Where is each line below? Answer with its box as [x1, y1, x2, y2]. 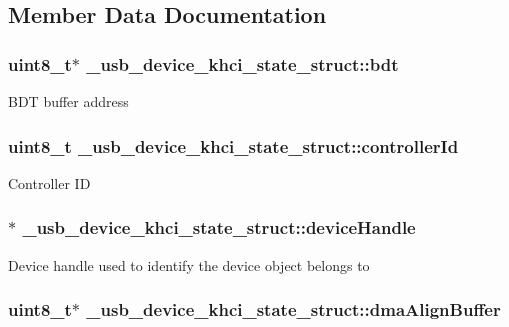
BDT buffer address [8, 91, 129, 111]
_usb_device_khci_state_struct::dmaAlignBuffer [86, 297, 501, 322]
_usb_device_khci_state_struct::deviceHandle [22, 215, 416, 240]
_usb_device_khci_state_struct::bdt [86, 51, 399, 76]
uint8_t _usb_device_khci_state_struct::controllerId [8, 133, 459, 158]
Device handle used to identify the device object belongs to [8, 254, 370, 275]
